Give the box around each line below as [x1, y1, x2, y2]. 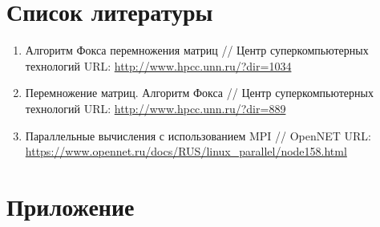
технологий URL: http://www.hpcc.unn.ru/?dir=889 [25, 99, 286, 116]
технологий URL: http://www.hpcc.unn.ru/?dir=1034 [25, 57, 292, 74]
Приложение [6, 189, 135, 222]
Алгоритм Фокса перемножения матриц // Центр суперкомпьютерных [25, 42, 369, 59]
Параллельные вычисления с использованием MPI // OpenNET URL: [25, 127, 371, 144]
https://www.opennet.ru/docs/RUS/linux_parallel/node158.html [25, 143, 347, 160]
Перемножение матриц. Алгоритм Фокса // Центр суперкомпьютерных [25, 84, 374, 101]
